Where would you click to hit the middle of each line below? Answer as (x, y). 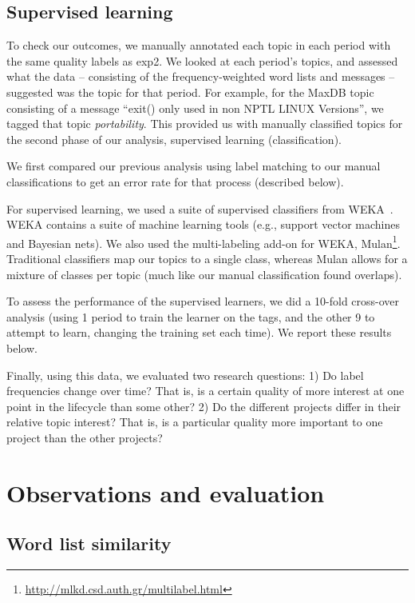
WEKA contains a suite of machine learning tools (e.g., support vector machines (204, 224)
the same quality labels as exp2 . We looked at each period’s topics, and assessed (202, 60)
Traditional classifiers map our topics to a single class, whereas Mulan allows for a (207, 258)
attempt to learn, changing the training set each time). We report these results (199, 332)
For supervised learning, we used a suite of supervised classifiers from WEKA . (200, 208)
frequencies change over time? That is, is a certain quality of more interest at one (206, 391)
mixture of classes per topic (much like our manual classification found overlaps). (204, 274)
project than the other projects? (85, 437)
